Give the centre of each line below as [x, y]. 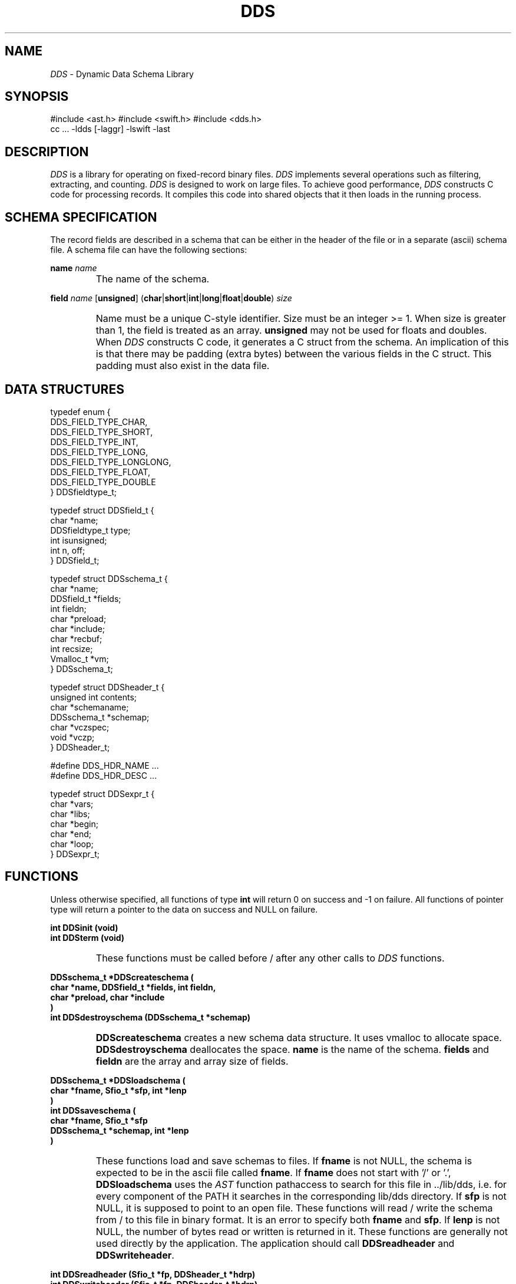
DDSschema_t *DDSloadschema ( [118, 1080]
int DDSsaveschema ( [93, 1110]
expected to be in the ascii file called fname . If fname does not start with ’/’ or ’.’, [273, 1172]
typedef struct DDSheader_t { [107, 687]
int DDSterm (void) [87, 937]
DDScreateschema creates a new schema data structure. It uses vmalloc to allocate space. [299, 1037]
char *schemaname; [90, 707]
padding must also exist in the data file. [183, 366]
